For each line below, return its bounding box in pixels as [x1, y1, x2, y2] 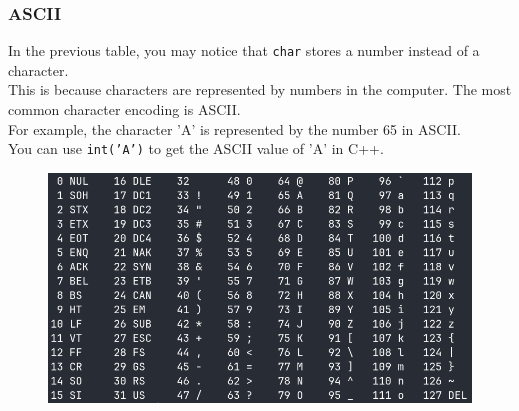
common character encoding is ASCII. [8, 99, 241, 120]
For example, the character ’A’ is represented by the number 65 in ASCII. [8, 118, 461, 139]
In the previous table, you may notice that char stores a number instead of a [8, 40, 480, 61]
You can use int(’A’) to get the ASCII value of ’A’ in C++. [8, 138, 384, 159]
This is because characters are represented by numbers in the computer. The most [8, 79, 512, 100]
